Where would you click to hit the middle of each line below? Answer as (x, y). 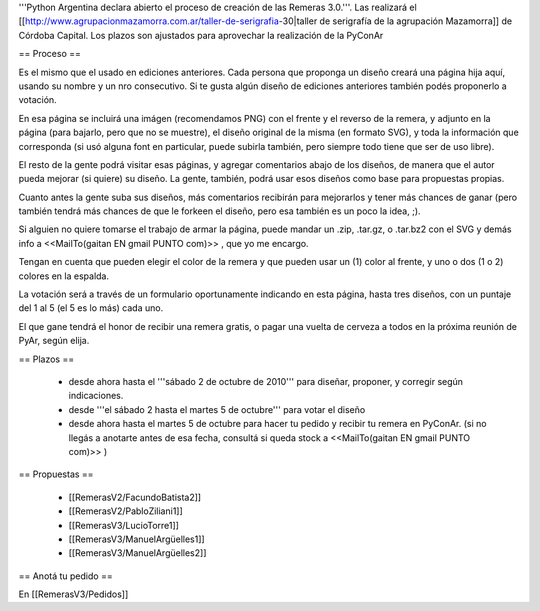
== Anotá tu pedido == (66, 576)
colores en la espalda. (64, 276)
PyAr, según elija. (54, 341)
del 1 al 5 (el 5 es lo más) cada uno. (91, 308)
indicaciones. (96, 396)
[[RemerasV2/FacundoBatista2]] (135, 497)
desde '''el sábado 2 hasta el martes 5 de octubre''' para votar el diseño (217, 409)
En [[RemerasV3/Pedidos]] (73, 594)
